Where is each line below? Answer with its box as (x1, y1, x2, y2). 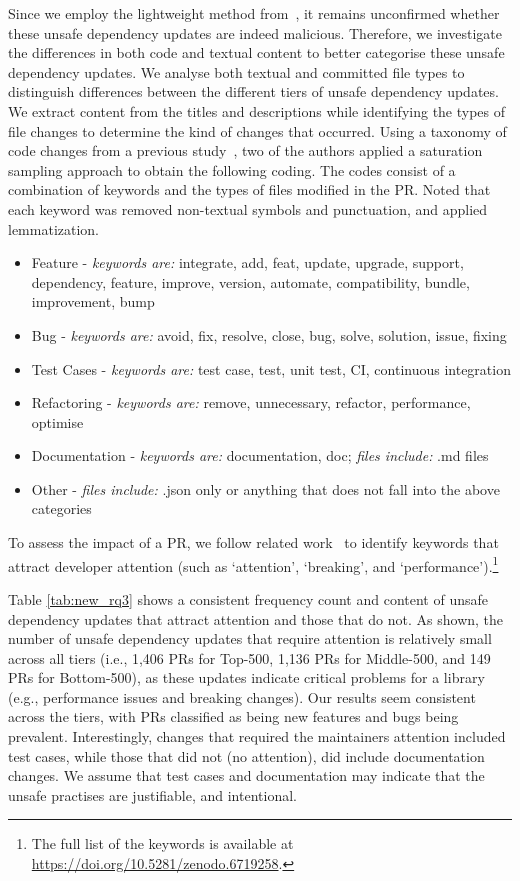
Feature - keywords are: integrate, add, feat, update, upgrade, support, (31, 252, 464, 273)
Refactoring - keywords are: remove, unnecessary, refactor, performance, (31, 392, 471, 413)
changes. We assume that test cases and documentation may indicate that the (8, 765, 485, 786)
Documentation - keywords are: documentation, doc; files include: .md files (31, 445, 489, 466)
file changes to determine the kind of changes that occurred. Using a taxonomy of (8, 120, 507, 141)
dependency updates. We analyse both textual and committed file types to (8, 61, 465, 82)
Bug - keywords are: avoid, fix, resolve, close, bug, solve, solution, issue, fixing (31, 324, 507, 345)
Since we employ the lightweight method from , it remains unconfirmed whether (8, 3, 500, 23)
